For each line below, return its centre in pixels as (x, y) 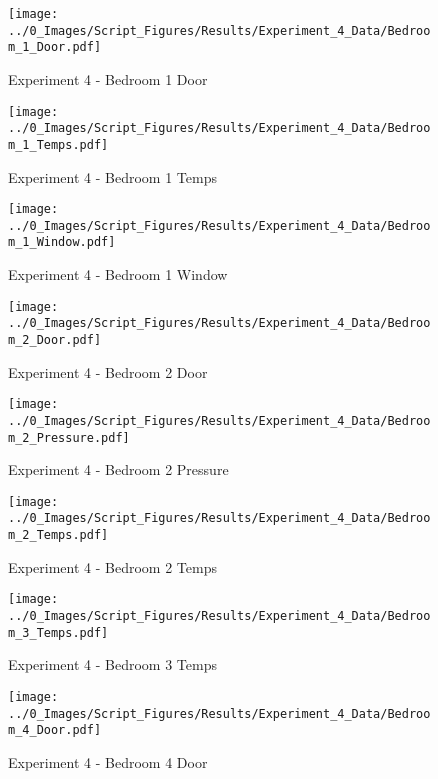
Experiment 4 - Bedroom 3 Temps (112, 664)
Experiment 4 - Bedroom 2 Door (108, 371)
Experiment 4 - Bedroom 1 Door (108, 78)
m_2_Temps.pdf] (58, 535)
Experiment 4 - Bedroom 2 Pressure (118, 469)
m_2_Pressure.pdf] (69, 437)
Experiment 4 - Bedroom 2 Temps (112, 566)
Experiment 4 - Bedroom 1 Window (118, 274)
